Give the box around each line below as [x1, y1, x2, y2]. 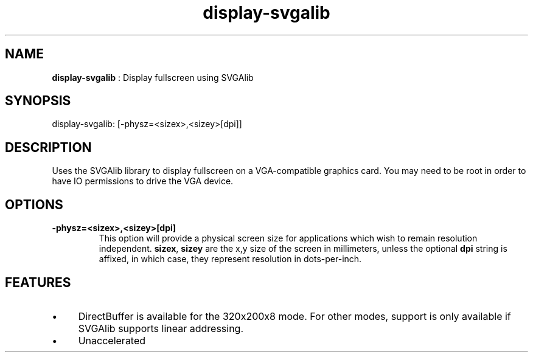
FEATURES [5, 274, 71, 290]
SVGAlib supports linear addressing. [78, 322, 244, 334]
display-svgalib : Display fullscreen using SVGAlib [52, 72, 254, 83]
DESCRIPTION [5, 139, 92, 155]
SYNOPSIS [5, 93, 71, 109]
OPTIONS [5, 196, 63, 212]
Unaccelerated [78, 334, 146, 347]
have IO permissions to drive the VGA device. [52, 176, 234, 187]
